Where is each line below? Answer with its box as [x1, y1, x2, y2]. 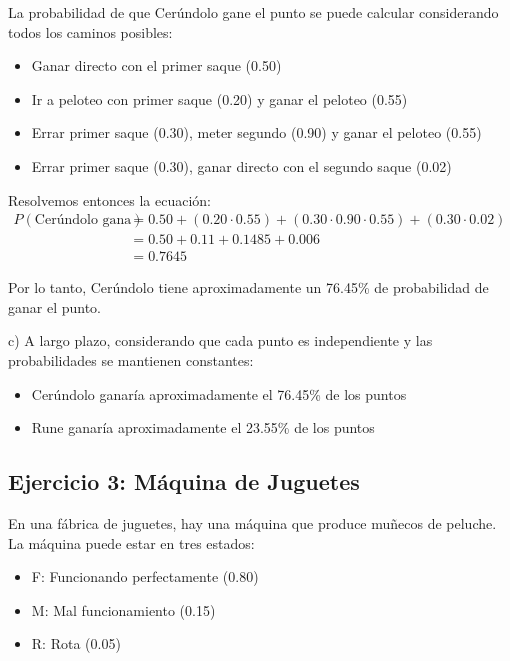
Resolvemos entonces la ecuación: [8, 189, 211, 210]
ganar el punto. [8, 296, 102, 317]
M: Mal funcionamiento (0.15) [31, 599, 216, 620]
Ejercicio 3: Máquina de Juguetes [8, 466, 360, 497]
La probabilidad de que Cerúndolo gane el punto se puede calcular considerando [8, 2, 499, 22]
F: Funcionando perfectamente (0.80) [31, 566, 259, 587]
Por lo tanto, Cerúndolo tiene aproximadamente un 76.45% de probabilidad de [8, 277, 489, 298]
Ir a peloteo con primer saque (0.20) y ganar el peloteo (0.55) [31, 88, 408, 109]
